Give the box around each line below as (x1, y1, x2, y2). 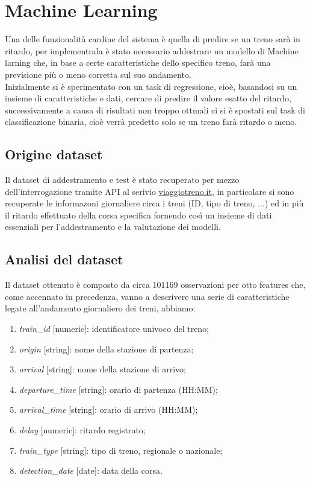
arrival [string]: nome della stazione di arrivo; (19, 363, 186, 375)
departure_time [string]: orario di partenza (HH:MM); (19, 383, 218, 395)
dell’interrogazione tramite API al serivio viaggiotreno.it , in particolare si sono (5, 185, 294, 197)
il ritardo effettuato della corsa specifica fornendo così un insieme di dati (5, 208, 272, 221)
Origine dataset (5, 145, 103, 164)
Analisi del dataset (5, 250, 123, 269)
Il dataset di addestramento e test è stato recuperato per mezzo (5, 173, 240, 186)
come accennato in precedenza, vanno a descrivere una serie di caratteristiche (5, 290, 290, 302)
